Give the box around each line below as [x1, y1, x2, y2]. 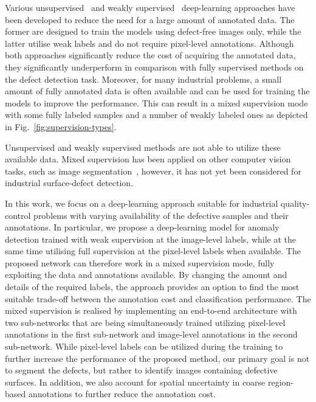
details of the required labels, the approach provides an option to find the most [5, 280, 300, 293]
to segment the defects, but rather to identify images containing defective [5, 364, 278, 376]
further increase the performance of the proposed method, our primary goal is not [5, 352, 310, 364]
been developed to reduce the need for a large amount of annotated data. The [5, 13, 295, 26]
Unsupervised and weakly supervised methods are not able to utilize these [5, 140, 281, 153]
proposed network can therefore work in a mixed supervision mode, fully [5, 256, 275, 269]
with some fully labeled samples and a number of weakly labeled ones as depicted [5, 108, 308, 121]
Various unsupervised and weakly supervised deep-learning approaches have [5, 1, 295, 13]
